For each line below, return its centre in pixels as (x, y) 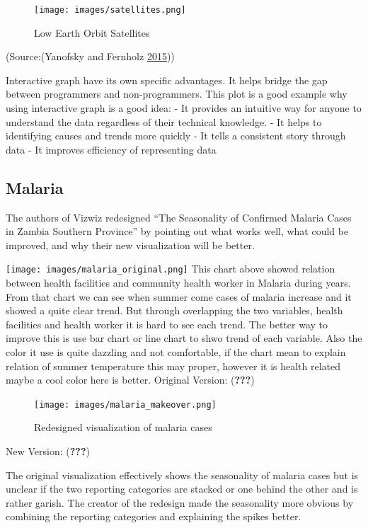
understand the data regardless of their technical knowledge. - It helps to (164, 121)
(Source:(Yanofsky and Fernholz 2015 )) (90, 56)
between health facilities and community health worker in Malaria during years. (178, 283)
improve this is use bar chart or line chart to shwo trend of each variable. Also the (184, 338)
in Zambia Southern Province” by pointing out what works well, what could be (177, 231)
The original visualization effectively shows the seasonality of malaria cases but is (182, 475)
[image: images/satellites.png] (110, 10)
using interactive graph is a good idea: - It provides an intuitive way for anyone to (184, 108)
